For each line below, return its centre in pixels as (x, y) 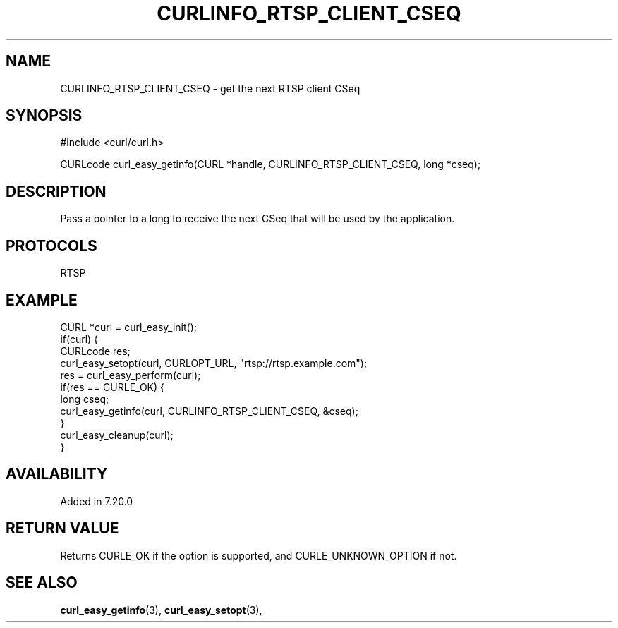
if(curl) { (79, 339)
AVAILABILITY (57, 474)
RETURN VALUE (62, 529)
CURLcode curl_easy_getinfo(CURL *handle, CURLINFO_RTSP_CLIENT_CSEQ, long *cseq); (271, 164)
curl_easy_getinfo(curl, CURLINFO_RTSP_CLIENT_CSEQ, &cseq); (209, 411)
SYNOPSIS (44, 116)
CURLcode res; (95, 351)
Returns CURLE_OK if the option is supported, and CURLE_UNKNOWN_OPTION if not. (259, 555)
